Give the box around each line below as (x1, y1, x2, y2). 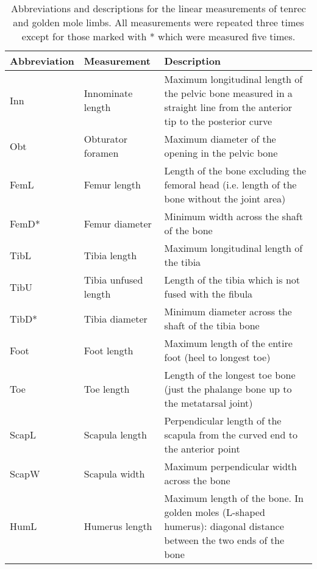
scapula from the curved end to (164, 428, 297, 442)
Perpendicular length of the (164, 413, 282, 428)
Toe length (84, 382, 130, 396)
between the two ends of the (164, 533, 285, 547)
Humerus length (84, 519, 152, 533)
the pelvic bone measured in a (164, 86, 293, 100)
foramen (84, 146, 119, 160)
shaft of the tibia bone (164, 318, 260, 332)
